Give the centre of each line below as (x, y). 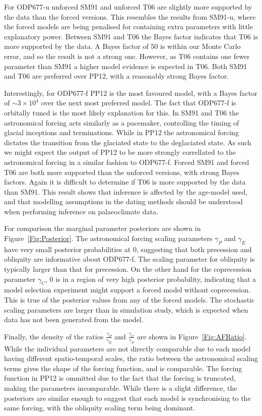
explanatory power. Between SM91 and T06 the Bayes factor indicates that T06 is (131, 36)
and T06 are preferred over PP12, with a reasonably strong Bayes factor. (117, 76)
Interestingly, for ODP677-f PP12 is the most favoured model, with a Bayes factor (131, 93)
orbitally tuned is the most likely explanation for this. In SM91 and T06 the (122, 112)
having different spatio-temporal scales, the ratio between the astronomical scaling (131, 358)
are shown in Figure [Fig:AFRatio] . (192, 336)
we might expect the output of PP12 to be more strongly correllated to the (120, 152)
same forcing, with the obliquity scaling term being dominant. (100, 408)
